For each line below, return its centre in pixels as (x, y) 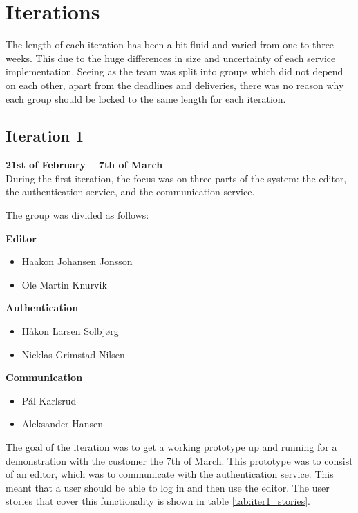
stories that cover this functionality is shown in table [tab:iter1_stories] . (158, 501)
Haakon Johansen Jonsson (77, 261)
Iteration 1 (45, 136)
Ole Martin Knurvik (64, 284)
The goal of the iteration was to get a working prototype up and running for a (171, 447)
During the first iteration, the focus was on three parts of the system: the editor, (176, 178)
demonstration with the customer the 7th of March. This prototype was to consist (179, 460)
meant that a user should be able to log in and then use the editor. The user (168, 487)
